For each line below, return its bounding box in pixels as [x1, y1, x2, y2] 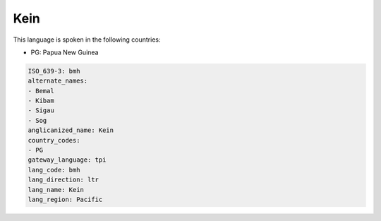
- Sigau [28, 107, 54, 114]
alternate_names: [28, 77, 88, 85]
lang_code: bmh [28, 166, 80, 174]
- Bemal [28, 87, 54, 95]
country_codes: [28, 136, 80, 144]
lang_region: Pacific [28, 196, 103, 203]
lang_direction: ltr [28, 176, 99, 184]
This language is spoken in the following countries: [13, 35, 161, 44]
